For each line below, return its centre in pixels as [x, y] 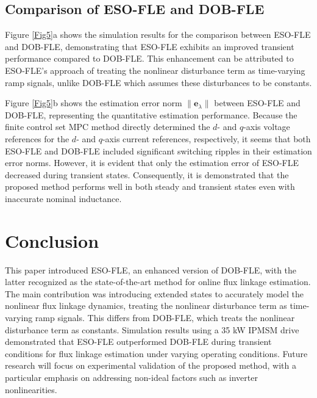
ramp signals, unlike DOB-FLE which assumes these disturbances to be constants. [158, 82]
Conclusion [52, 240]
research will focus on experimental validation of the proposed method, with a [151, 365]
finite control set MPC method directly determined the [108, 127]
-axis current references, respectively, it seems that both [206, 138]
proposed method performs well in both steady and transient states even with [150, 186]
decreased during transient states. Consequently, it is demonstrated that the [147, 174]
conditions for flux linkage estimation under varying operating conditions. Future [156, 353]
